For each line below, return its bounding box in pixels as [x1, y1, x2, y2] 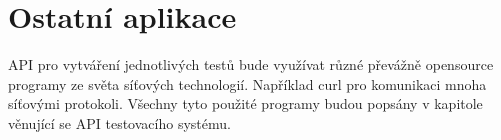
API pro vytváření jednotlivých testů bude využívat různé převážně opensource [8, 54, 494, 75]
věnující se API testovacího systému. [8, 112, 231, 133]
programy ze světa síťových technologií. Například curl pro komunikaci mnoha [8, 73, 487, 94]
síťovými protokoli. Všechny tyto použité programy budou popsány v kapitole [8, 93, 483, 114]
